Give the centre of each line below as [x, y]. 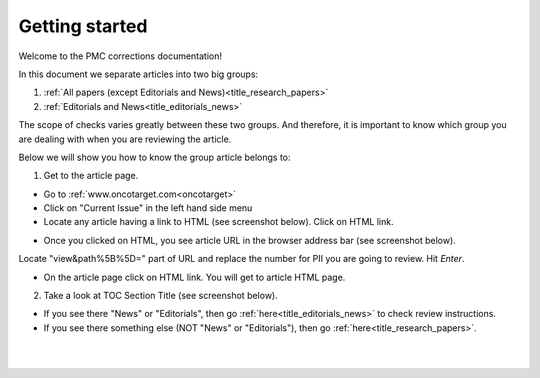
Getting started [83, 26]
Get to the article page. [91, 176]
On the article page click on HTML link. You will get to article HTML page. [194, 277]
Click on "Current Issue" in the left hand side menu [148, 208]
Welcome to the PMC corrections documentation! [120, 56]
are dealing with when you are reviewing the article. [125, 139]
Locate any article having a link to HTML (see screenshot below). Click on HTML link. [218, 222]
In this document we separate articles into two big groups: [138, 74]
